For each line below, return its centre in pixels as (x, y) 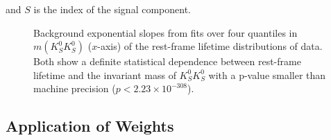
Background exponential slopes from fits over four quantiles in (165, 32)
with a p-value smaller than (267, 75)
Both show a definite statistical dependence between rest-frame (167, 61)
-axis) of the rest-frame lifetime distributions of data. (210, 46)
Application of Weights (90, 126)
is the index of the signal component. (112, 9)
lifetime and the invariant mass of (105, 75)
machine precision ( (75, 88)
